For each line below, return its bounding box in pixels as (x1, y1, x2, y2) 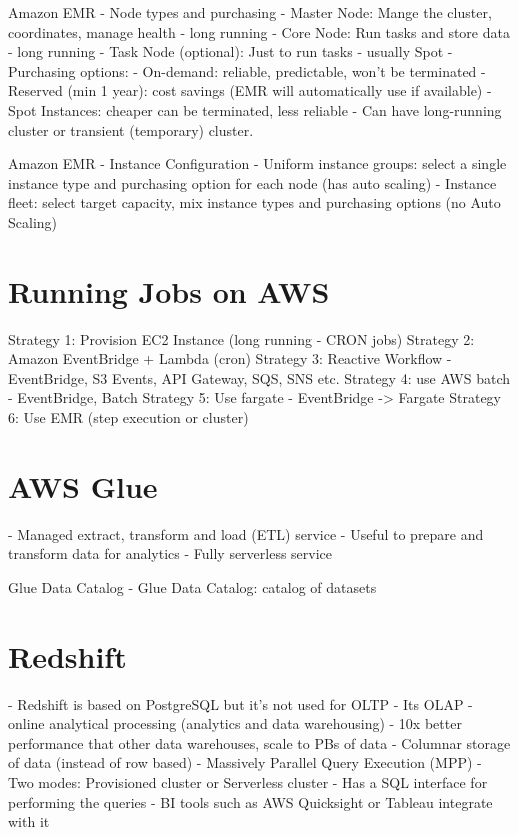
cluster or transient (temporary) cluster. (8, 119, 254, 140)
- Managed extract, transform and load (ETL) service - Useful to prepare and (8, 523, 484, 544)
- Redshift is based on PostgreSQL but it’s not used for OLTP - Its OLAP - (8, 693, 473, 714)
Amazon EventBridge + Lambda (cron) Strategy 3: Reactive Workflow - (8, 348, 452, 369)
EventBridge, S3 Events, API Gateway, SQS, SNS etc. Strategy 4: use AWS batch (8, 367, 511, 388)
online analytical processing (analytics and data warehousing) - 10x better (8, 713, 462, 734)
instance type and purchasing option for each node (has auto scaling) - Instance (8, 172, 497, 193)
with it (8, 811, 50, 832)
